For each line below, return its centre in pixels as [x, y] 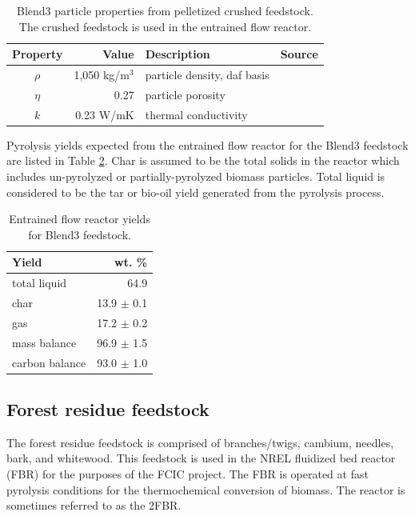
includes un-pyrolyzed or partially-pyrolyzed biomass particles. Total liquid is [196, 176]
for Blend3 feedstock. [80, 234]
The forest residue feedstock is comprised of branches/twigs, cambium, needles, [200, 442]
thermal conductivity [196, 114]
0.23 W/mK [105, 114]
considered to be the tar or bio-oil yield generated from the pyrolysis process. [196, 192]
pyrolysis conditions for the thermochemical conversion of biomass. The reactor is [206, 489]
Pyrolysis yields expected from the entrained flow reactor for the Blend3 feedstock [207, 144]
